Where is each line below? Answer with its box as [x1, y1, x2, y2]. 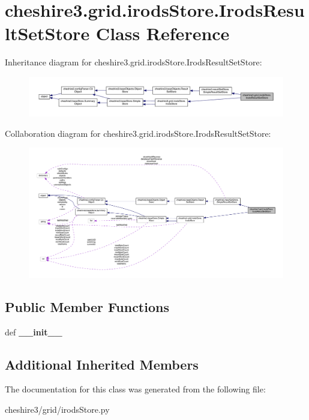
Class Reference [95, 21, 230, 46]
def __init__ [5, 325, 62, 338]
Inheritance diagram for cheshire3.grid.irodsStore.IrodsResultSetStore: [5, 56, 262, 68]
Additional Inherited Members [5, 355, 199, 373]
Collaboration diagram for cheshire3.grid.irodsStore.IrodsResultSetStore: [5, 127, 271, 139]
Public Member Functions [5, 297, 169, 316]
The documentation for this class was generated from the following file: [5, 383, 266, 395]
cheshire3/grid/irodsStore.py [5, 403, 110, 416]
